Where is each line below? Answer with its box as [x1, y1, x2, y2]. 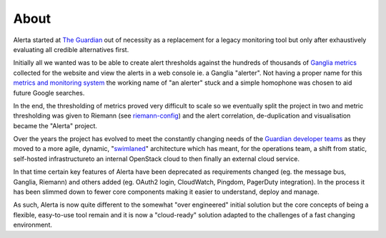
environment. [13, 221, 53, 229]
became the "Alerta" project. [13, 121, 98, 130]
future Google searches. [13, 88, 85, 97]
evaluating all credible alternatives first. [13, 45, 129, 53]
